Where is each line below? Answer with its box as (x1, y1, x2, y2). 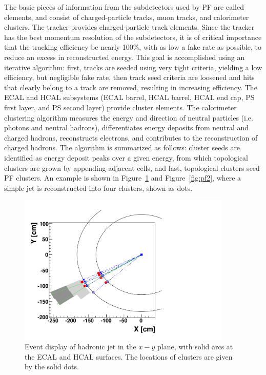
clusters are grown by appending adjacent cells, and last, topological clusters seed (4, 162, 260, 173)
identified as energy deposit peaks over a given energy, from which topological (4, 152, 248, 163)
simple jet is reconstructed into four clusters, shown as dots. (4, 182, 193, 193)
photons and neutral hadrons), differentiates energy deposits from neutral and (4, 122, 249, 133)
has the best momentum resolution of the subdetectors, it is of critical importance (4, 31, 262, 42)
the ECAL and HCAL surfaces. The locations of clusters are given (25, 351, 233, 362)
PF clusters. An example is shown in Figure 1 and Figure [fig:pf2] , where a (4, 172, 241, 183)
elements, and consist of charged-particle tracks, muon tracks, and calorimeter (4, 11, 249, 22)
